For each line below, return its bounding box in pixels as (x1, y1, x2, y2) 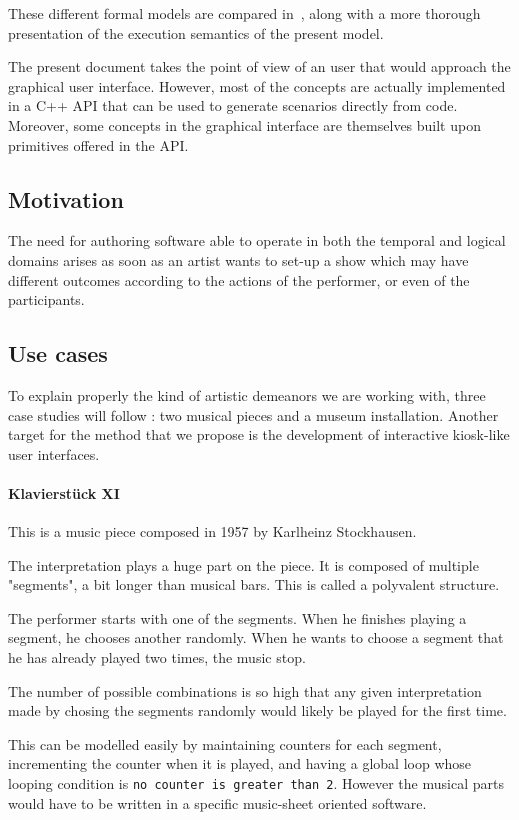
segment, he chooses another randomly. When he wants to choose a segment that (8, 627, 504, 648)
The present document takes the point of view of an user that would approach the (8, 56, 511, 77)
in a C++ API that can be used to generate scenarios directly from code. (8, 95, 458, 116)
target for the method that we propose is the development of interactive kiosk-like (8, 424, 510, 445)
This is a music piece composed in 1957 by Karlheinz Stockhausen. (8, 521, 417, 542)
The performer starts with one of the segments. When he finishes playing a (8, 607, 467, 628)
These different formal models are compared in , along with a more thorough (8, 3, 481, 23)
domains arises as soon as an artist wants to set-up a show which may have (8, 249, 469, 270)
